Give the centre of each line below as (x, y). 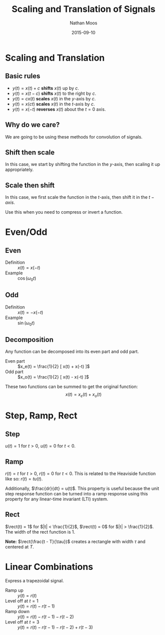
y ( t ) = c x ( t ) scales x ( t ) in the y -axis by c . (54, 98)
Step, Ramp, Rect (41, 416)
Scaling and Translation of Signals (83, 9)
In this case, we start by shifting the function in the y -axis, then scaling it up (83, 164)
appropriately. (19, 169)
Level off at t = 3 (22, 622)
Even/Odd (26, 232)
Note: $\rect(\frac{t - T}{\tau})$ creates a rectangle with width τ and (75, 541)
